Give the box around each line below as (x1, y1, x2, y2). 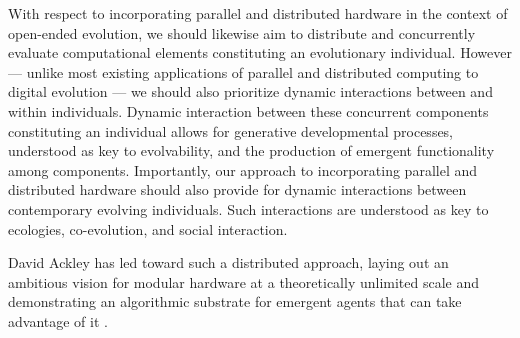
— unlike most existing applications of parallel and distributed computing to (8, 61, 479, 82)
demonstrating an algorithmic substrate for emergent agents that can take (8, 291, 462, 312)
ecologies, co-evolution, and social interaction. (8, 218, 288, 239)
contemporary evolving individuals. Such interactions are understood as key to (8, 198, 489, 219)
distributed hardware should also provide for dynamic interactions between (8, 179, 467, 200)
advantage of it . (8, 310, 108, 331)
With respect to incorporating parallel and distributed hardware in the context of (8, 3, 508, 23)
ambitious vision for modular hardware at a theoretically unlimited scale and (8, 271, 480, 292)
